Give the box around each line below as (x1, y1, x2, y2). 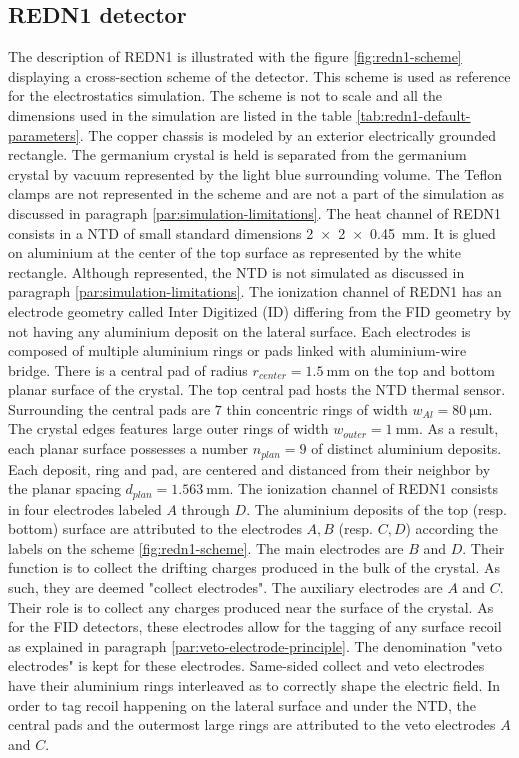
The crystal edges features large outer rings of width (8, 418, 329, 439)
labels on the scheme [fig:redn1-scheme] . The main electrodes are (8, 537, 404, 558)
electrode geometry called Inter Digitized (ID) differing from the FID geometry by (8, 300, 512, 321)
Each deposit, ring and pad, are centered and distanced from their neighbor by (8, 458, 491, 479)
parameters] (8, 124, 80, 145)
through (181, 498, 230, 519)
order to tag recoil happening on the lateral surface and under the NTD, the (8, 694, 476, 715)
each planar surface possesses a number (8, 438, 249, 459)
